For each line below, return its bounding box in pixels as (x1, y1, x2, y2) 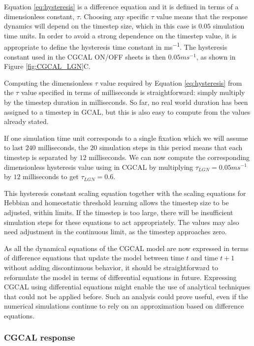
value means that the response (156, 11, 248, 21)
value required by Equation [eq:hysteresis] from (100, 77, 242, 88)
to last (4, 142, 23, 153)
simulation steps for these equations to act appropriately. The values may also (4, 217, 239, 227)
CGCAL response (4, 331, 75, 344)
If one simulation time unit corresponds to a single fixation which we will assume (4, 132, 248, 143)
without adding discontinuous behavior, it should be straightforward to (4, 262, 218, 272)
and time (191, 252, 218, 263)
